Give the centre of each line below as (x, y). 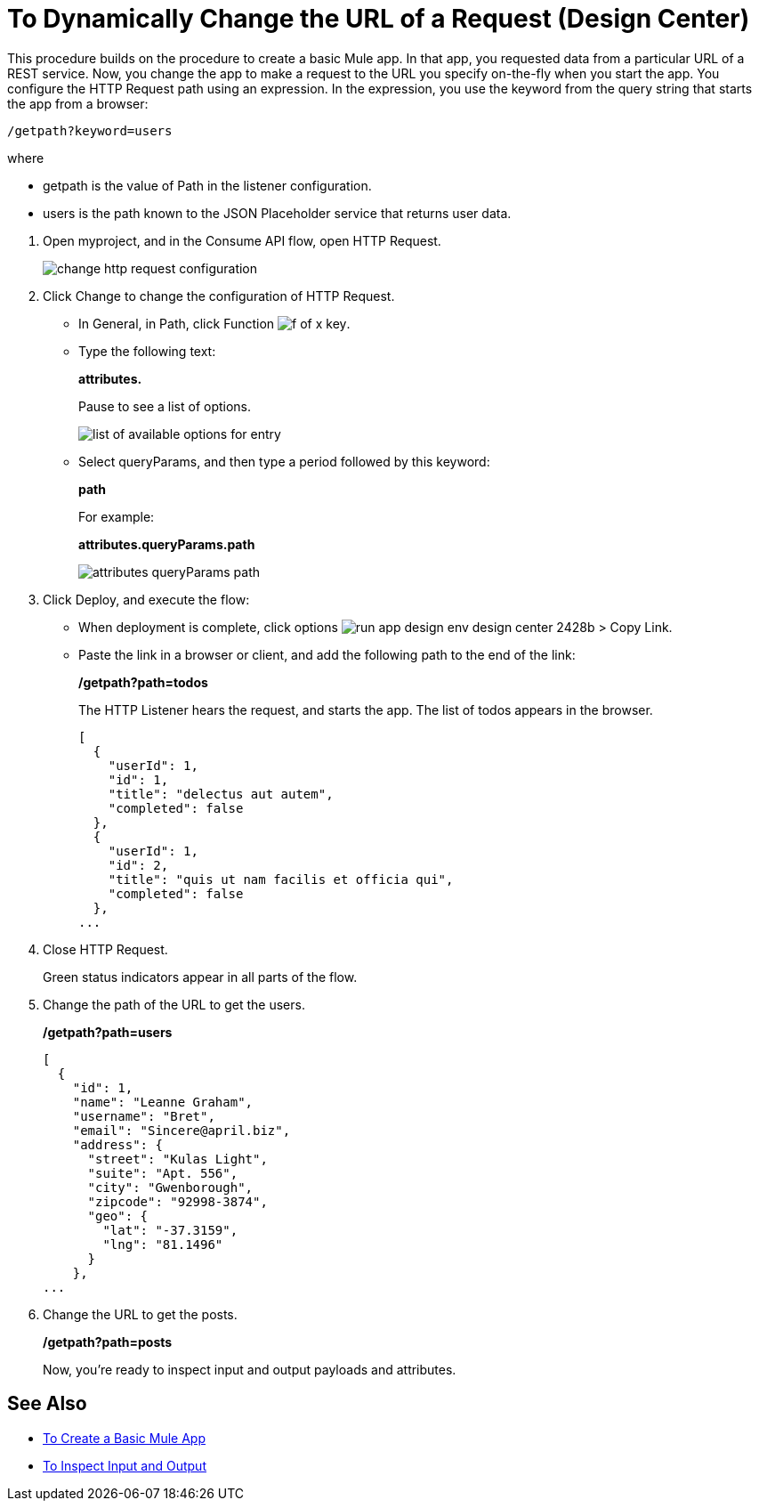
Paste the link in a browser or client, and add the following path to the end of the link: (327, 654)
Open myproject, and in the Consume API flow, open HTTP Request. (242, 240)
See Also (47, 1404)
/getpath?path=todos (143, 682)
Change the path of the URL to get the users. (174, 1004)
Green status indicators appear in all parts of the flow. (200, 977)
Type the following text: (147, 351)
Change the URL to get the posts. (140, 1314)
